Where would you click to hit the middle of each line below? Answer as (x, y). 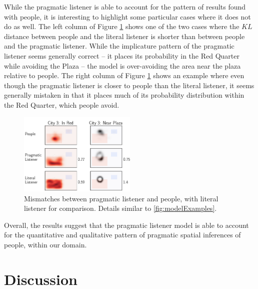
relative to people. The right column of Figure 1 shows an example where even (124, 75)
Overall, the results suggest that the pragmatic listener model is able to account (126, 225)
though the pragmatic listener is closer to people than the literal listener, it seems (129, 85)
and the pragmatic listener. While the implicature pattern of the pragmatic (119, 46)
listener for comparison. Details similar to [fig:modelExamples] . (120, 208)
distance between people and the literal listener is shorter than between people (124, 36)
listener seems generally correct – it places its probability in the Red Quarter (122, 55)
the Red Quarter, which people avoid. (62, 104)
